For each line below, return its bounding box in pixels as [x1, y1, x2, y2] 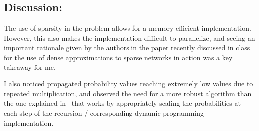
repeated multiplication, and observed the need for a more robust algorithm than [4, 88, 252, 98]
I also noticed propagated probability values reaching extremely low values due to [4, 78, 253, 89]
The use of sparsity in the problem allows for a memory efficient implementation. [4, 23, 251, 33]
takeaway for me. [4, 62, 56, 72]
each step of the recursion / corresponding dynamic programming [4, 107, 204, 118]
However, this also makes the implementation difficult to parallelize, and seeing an [4, 32, 255, 43]
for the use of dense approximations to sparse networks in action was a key [4, 52, 233, 62]
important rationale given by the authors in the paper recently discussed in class [4, 42, 250, 53]
